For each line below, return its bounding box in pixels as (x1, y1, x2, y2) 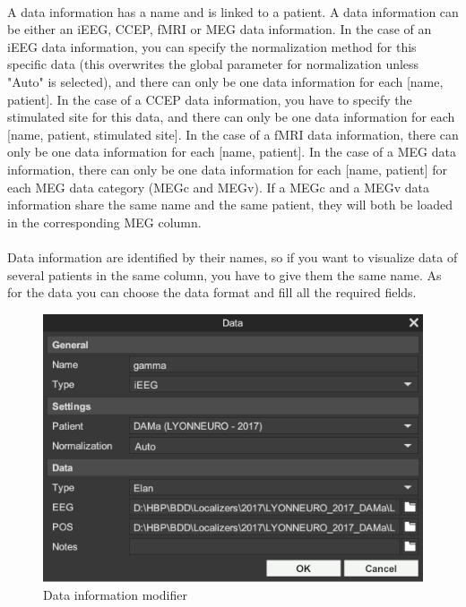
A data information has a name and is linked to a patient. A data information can (7, 2, 459, 21)
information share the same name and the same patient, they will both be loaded (7, 195, 453, 214)
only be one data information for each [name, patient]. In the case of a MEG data (7, 142, 456, 161)
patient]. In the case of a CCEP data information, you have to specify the (7, 90, 412, 108)
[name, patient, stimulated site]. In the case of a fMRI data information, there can (7, 124, 459, 143)
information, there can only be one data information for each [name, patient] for (7, 159, 448, 178)
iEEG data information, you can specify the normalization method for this (7, 37, 417, 56)
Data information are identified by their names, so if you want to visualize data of (7, 247, 458, 266)
